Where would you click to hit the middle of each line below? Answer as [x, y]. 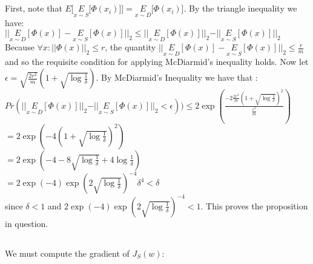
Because [20, 47]
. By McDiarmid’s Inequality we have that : [177, 77]
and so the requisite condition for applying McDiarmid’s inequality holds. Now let [157, 62]
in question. [27, 223]
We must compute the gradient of [67, 253]
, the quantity [130, 47]
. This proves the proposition [254, 205]
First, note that [34, 8]
